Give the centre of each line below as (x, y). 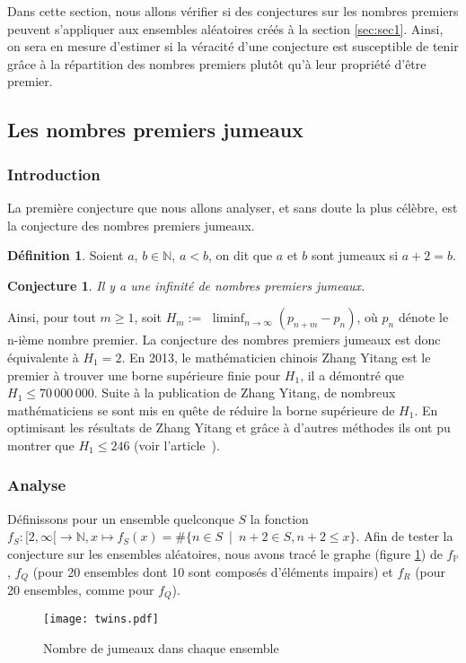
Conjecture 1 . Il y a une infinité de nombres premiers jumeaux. (186, 285)
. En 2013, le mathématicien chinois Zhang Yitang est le (276, 357)
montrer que (41, 445)
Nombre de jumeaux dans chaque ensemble (161, 648)
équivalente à (43, 357)
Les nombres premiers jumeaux (155, 130)
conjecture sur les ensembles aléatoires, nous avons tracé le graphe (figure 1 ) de (225, 553)
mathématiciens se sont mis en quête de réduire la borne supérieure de (201, 410)
